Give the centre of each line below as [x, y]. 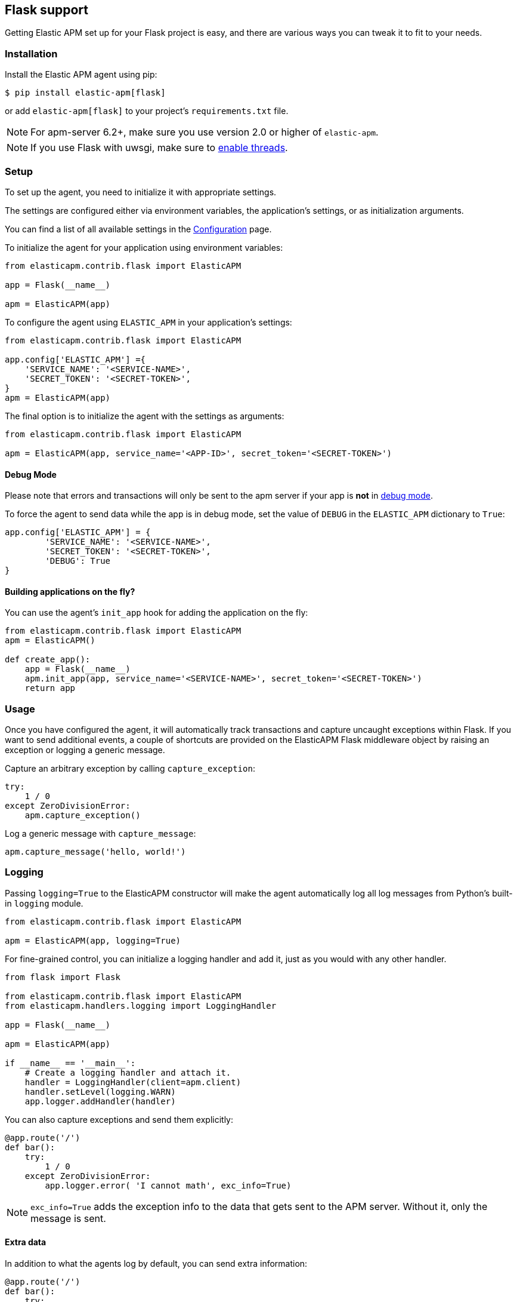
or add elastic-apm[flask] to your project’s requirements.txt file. [147, 111]
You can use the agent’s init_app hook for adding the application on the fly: [157, 613]
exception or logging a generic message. [85, 750]
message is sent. [68, 1218]
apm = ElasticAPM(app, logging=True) [93, 940]
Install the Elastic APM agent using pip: [81, 75]
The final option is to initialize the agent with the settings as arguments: [145, 416]
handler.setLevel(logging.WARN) [100, 1091]
